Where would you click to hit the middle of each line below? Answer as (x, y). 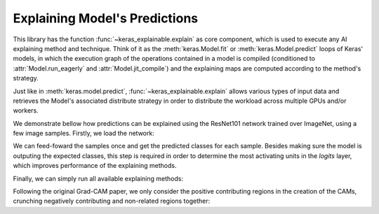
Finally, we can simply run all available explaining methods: (98, 178)
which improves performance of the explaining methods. (95, 166)
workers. (26, 110)
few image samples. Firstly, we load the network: (84, 134)
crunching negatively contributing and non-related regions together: (112, 201)
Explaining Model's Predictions (106, 18)
